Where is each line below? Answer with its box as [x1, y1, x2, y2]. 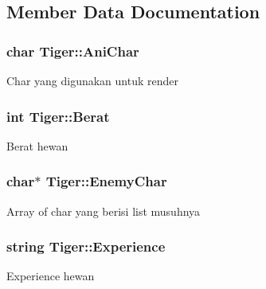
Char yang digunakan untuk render [6, 72, 179, 88]
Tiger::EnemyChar [45, 171, 167, 191]
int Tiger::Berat [6, 106, 110, 126]
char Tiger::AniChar [6, 41, 139, 61]
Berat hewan [6, 137, 68, 154]
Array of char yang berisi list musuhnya [6, 202, 201, 219]
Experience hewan [6, 268, 95, 284]
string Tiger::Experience [6, 236, 166, 256]
